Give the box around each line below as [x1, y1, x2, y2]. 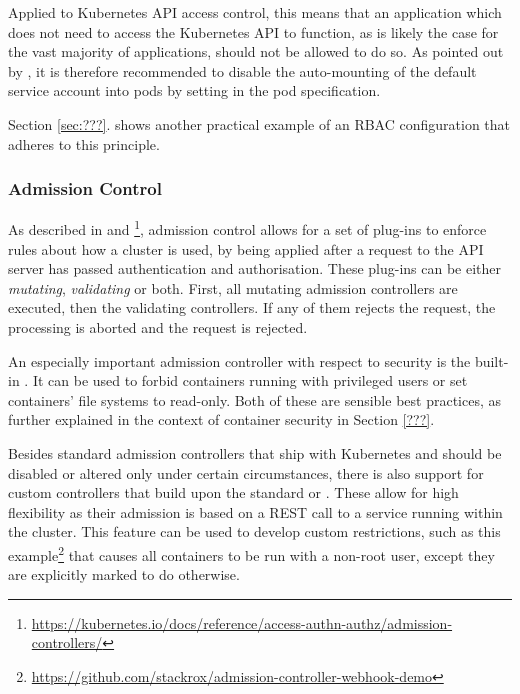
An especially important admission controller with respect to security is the [8, 350, 471, 371]
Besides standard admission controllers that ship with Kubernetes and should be [8, 442, 502, 463]
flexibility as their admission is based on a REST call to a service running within [8, 501, 503, 522]
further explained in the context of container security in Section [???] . [8, 409, 435, 430]
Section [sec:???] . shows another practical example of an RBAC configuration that [8, 113, 511, 134]
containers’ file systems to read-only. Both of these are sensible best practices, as [8, 389, 501, 410]
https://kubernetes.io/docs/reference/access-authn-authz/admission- [31, 612, 453, 633]
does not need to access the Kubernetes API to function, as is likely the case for [8, 21, 499, 42]
